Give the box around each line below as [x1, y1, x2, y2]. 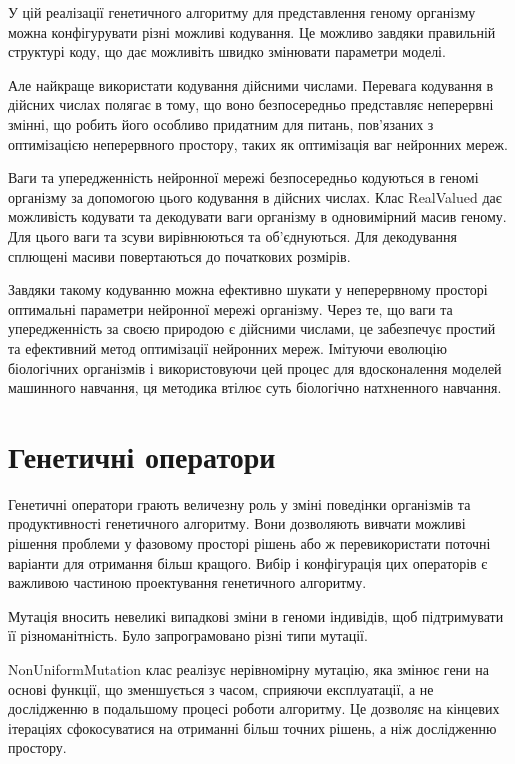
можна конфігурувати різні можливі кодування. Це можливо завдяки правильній [8, 21, 496, 42]
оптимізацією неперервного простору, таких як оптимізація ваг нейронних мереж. [8, 133, 508, 154]
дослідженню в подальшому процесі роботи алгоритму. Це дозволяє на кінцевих [8, 698, 500, 719]
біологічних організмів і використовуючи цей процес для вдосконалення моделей [8, 357, 502, 378]
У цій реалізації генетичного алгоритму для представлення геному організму [8, 2, 476, 22]
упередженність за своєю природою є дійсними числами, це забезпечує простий [8, 318, 496, 339]
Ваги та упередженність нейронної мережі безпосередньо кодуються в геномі [8, 167, 479, 188]
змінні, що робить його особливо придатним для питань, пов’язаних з [8, 113, 434, 134]
